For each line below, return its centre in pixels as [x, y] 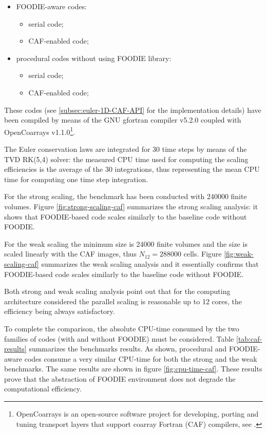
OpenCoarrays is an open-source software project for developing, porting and [137, 414]
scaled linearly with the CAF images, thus [70, 254]
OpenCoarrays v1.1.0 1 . [40, 131]
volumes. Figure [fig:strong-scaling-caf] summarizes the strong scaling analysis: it [131, 206]
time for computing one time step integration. [76, 179]
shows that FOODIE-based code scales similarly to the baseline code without [126, 216]
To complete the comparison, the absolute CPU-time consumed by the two [122, 328]
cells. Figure [203, 254]
